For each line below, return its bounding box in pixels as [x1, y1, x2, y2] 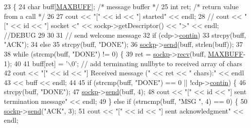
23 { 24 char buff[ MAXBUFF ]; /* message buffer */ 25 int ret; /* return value [4, 1, 239, 11]
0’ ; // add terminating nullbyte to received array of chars [72, 58, 242, 68]
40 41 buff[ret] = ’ [14, 58, 68, 68]
